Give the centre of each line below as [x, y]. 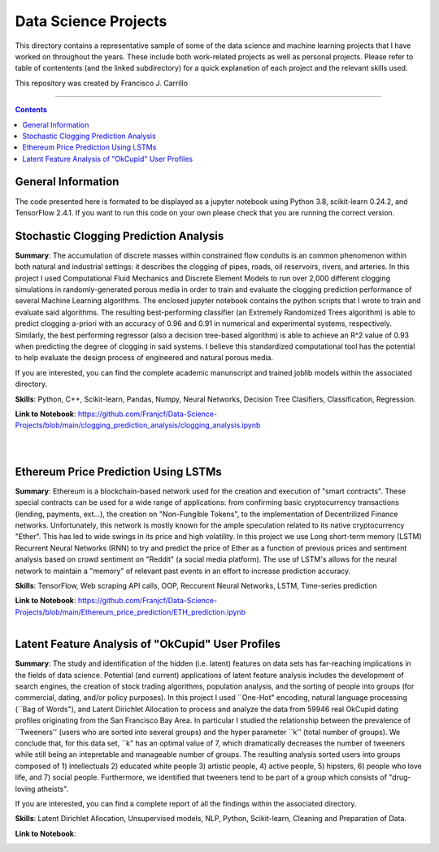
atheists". [53, 789]
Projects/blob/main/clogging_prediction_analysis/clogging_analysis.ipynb [138, 425]
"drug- [400, 777]
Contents [31, 110]
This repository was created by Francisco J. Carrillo [102, 83]
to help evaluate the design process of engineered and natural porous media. [144, 358]
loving [25, 789]
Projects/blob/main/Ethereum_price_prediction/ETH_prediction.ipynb [130, 612]
